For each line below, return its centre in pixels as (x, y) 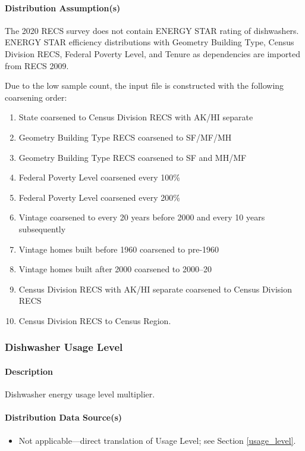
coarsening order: (36, 97)
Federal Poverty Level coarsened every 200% (99, 197)
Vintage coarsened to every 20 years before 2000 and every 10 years (142, 217)
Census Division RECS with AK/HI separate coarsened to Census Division (155, 289)
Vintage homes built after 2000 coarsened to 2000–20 (115, 269)
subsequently (42, 228)
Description (29, 371)
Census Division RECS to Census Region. (95, 320)
